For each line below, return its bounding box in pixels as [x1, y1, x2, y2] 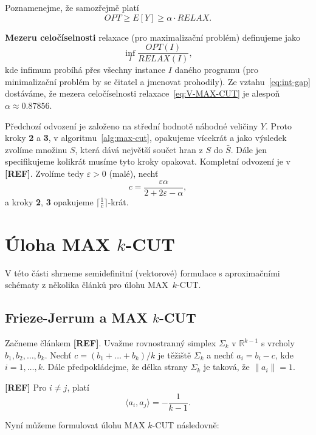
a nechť [207, 348, 234, 361]
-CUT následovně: [152, 419, 219, 431]
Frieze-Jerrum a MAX [5, 308, 148, 327]
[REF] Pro [5, 380, 47, 393]
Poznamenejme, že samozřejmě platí [5, 1, 139, 13]
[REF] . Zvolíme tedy [5, 167, 84, 179]
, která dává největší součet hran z [75, 143, 203, 156]
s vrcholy [261, 337, 295, 349]
